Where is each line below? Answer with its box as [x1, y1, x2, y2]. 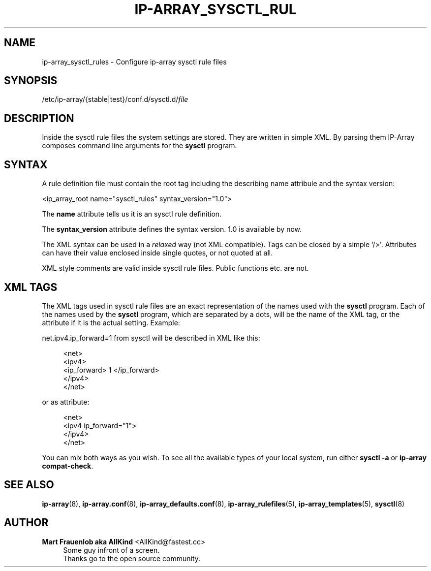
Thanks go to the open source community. [63, 554, 201, 563]
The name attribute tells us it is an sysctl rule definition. [42, 210, 222, 219]
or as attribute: [42, 397, 90, 406]
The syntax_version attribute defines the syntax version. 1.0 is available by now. [42, 225, 302, 234]
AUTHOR [4, 516, 49, 529]
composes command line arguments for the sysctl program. [42, 141, 237, 150]
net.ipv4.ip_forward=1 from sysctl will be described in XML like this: [42, 333, 260, 342]
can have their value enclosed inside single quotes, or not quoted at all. [42, 249, 273, 257]
